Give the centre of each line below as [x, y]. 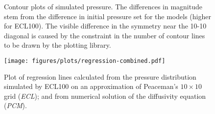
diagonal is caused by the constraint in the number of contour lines [105, 35]
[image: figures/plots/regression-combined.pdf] [85, 61]
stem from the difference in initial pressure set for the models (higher [107, 16]
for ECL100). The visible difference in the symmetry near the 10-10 [105, 26]
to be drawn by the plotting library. [58, 45]
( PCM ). [15, 105]
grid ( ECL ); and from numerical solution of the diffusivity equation [105, 96]
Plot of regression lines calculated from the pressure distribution [100, 76]
